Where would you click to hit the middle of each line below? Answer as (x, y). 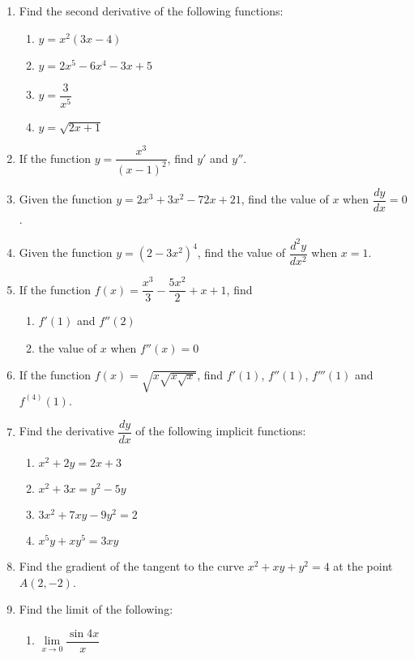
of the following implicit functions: (221, 431)
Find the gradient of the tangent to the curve (131, 566)
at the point (363, 566)
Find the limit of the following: (96, 609)
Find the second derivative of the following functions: (151, 11)
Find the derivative (66, 431)
